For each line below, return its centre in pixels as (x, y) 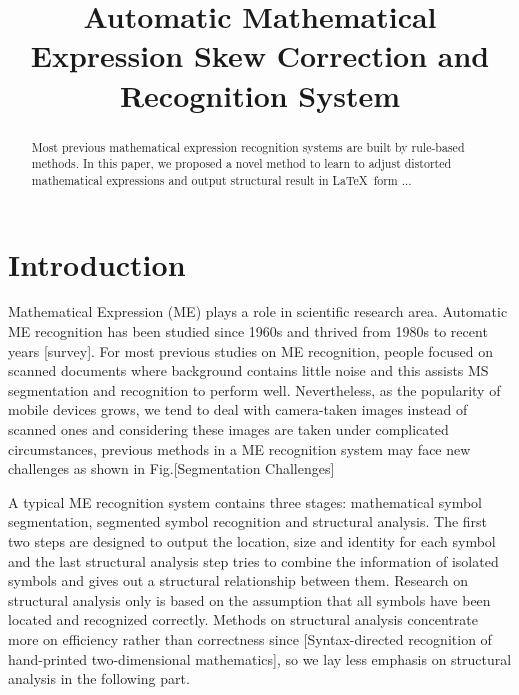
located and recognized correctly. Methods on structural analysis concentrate (243, 619)
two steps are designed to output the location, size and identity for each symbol (252, 540)
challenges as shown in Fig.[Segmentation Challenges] (171, 468)
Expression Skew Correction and (260, 55)
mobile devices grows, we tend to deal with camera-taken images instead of (238, 409)
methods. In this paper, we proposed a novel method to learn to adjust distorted (241, 163)
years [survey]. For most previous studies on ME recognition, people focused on (250, 350)
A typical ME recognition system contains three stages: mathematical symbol (245, 501)
